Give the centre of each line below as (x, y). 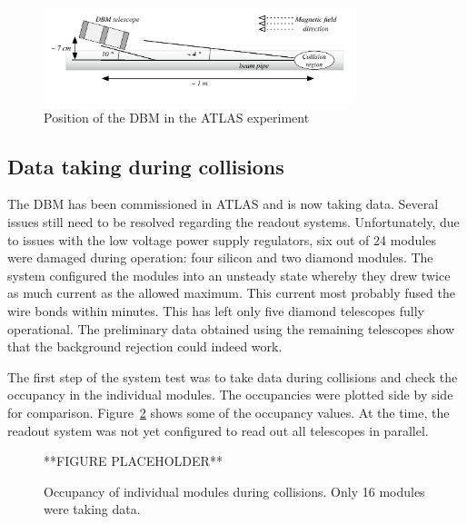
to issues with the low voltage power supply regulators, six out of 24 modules (222, 239)
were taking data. (92, 509)
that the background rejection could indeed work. (145, 346)
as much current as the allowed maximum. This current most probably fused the (231, 293)
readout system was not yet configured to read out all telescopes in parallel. (218, 430)
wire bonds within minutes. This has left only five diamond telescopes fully (216, 310)
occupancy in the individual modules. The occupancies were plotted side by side (230, 395)
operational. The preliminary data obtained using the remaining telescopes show (231, 328)
